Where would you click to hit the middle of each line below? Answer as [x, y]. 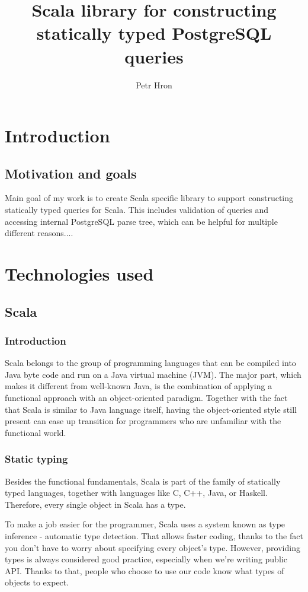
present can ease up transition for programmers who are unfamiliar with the [143, 421]
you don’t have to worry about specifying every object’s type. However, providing [153, 547]
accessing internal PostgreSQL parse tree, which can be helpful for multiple [141, 221]
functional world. [36, 432]
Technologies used [79, 274]
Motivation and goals [71, 173]
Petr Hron [154, 85]
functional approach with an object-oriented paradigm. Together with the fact [146, 398]
